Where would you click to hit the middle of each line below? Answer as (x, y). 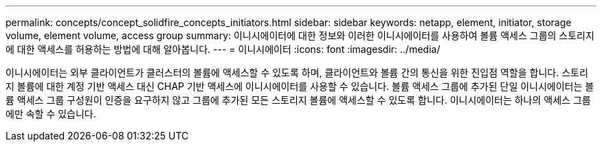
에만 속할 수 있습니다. (51, 114)
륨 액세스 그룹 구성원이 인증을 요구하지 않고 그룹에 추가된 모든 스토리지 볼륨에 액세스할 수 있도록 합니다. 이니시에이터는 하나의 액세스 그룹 (298, 100)
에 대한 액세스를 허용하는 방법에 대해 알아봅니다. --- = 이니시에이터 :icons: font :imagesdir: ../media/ (223, 49)
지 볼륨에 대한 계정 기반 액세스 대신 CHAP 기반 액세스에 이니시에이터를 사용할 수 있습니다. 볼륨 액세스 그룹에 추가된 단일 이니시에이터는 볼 (300, 86)
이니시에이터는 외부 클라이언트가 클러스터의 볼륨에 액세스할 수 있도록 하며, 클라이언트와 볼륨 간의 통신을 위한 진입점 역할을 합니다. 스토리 (297, 72)
